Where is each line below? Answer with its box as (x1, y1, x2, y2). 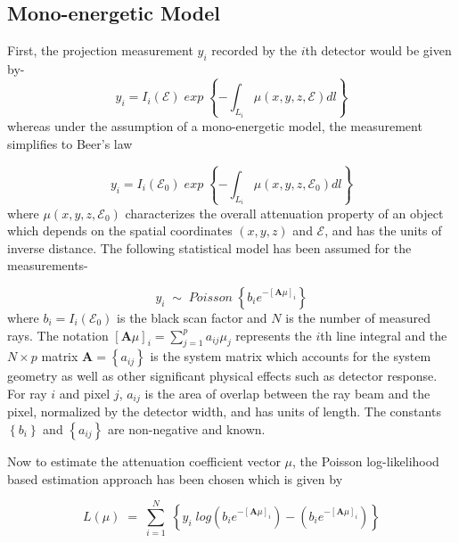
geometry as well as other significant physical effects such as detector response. (7, 366, 438, 385)
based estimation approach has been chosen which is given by (7, 469, 343, 488)
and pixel (59, 383, 111, 402)
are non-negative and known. (107, 419, 266, 438)
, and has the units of (324, 221, 442, 240)
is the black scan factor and (117, 308, 267, 326)
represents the (235, 325, 312, 344)
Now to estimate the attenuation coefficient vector (7, 451, 281, 470)
